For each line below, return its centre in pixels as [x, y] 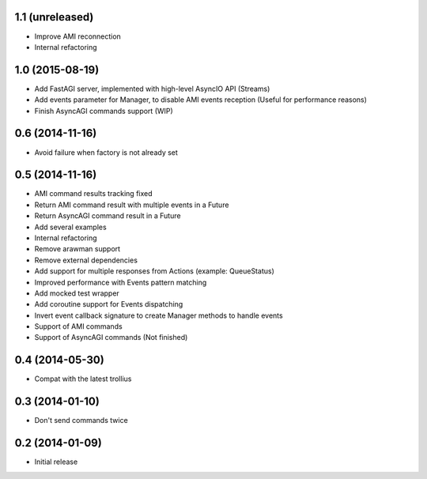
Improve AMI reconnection [78, 36]
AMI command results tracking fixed [94, 194]
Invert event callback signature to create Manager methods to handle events [159, 315]
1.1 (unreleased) [54, 17]
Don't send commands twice [81, 421]
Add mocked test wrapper [77, 293]
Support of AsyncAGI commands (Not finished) [111, 338]
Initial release [56, 462]
